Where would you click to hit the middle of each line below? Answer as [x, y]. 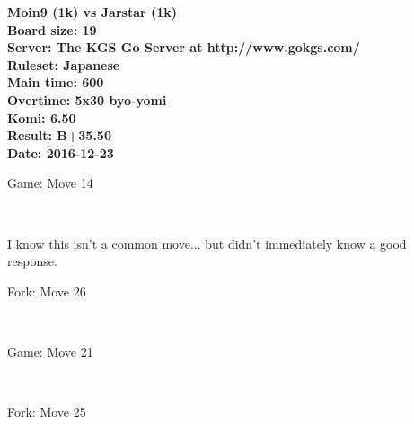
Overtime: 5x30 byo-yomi [87, 99]
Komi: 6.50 [42, 117]
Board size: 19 [52, 29]
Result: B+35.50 [59, 135]
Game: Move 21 [50, 351]
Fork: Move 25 [47, 412]
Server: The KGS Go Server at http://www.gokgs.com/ [184, 47]
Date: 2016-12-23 [61, 152]
